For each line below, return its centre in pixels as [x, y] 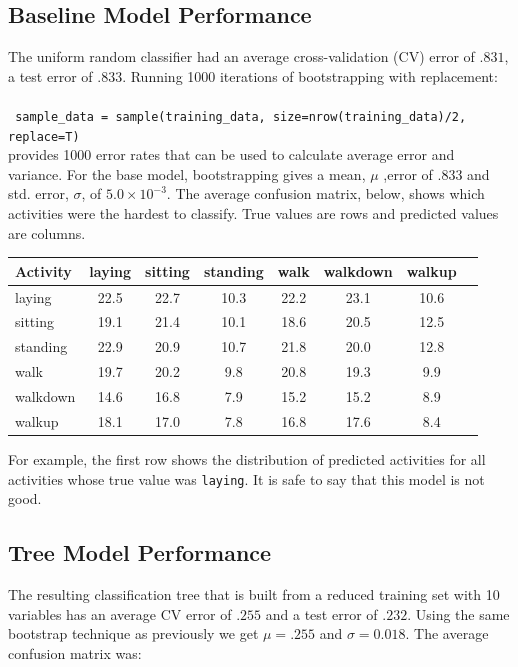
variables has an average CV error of [120, 613]
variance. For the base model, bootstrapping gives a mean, [187, 173]
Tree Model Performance [140, 552]
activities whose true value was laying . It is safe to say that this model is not [246, 478]
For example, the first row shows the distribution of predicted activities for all [247, 458]
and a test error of [321, 613]
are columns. [47, 232]
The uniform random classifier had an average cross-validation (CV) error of [241, 56]
